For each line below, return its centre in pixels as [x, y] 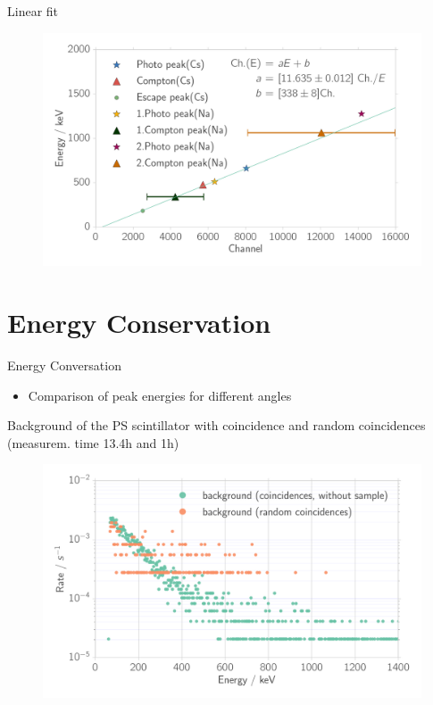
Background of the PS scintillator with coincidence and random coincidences [216, 425]
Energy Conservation [139, 323]
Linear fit [33, 11]
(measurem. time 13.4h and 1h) [93, 442]
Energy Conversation [64, 365]
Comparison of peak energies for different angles [160, 395]
